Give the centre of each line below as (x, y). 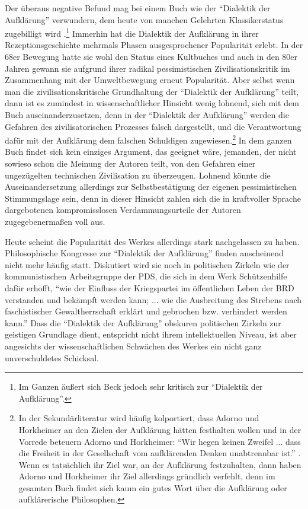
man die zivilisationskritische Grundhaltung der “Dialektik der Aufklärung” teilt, (152, 91)
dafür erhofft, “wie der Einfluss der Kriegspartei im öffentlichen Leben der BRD (150, 287)
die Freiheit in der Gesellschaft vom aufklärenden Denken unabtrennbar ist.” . (160, 453)
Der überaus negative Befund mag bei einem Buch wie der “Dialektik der (138, 8)
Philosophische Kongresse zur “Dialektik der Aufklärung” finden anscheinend (144, 253)
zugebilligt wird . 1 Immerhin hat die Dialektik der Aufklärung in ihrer (132, 32)
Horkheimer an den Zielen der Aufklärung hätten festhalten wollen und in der (160, 429)
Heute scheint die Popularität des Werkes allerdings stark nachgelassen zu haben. (152, 241)
